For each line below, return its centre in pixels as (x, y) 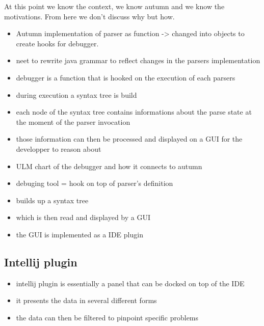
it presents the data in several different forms (86, 300)
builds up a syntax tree (52, 200)
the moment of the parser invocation (73, 121)
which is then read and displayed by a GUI (83, 217)
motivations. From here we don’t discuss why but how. (89, 16)
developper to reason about (59, 148)
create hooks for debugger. (57, 43)
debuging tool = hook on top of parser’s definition (95, 183)
